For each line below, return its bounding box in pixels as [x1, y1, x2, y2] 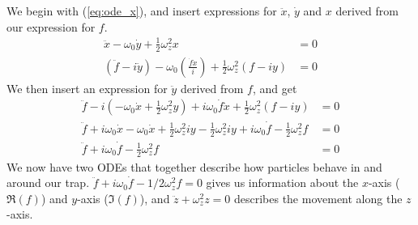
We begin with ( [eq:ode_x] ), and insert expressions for [6, 2, 277, 19]
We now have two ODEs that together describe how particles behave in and [6, 158, 382, 175]
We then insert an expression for [6, 79, 168, 96]
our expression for [6, 18, 96, 35]
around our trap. [6, 174, 90, 191]
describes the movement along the [233, 189, 403, 206]
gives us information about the [206, 174, 359, 191]
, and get [252, 79, 297, 96]
